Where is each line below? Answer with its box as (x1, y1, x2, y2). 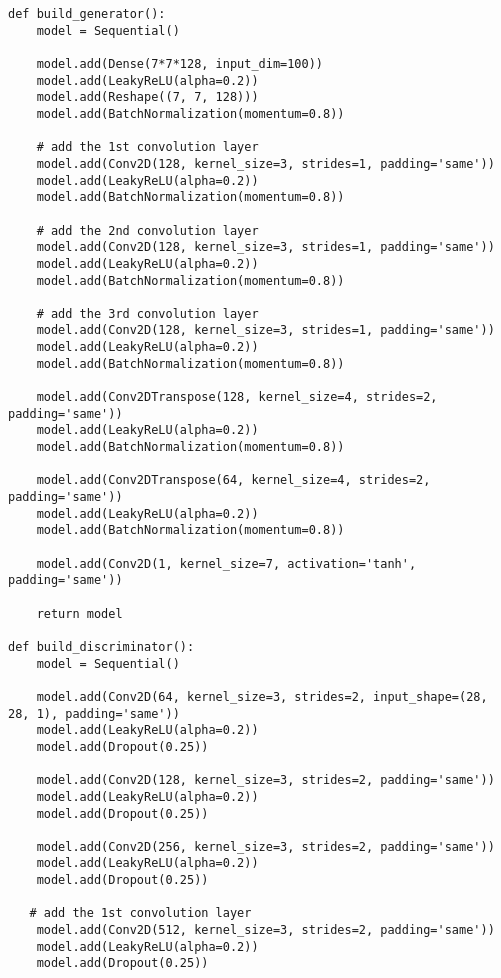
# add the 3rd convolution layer (36, 306, 259, 321)
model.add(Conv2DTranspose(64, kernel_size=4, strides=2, (36, 473, 431, 488)
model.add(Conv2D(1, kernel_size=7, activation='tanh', (36, 556, 417, 571)
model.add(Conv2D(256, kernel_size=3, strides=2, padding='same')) (36, 839, 495, 854)
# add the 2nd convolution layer (36, 223, 259, 238)
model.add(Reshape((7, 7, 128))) (36, 90, 259, 105)
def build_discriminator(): (8, 639, 195, 654)
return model (36, 606, 123, 621)
